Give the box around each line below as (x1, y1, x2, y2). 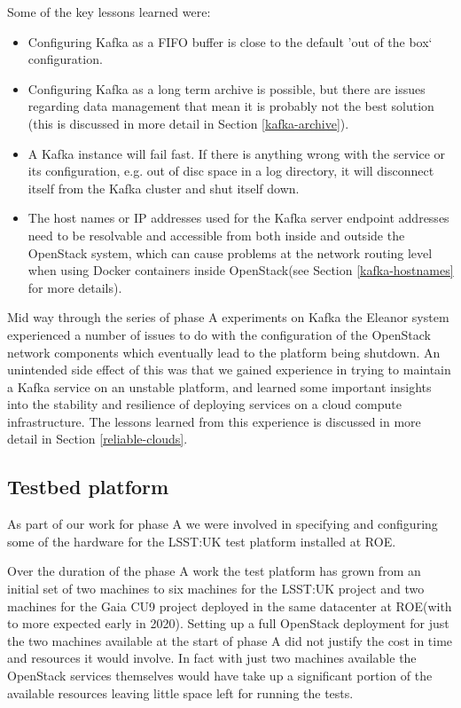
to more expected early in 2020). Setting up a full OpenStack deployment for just (7, 614, 449, 633)
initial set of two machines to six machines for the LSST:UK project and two (7, 579, 425, 598)
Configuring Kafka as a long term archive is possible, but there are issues (27, 79, 426, 98)
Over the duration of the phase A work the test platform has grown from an (7, 562, 421, 580)
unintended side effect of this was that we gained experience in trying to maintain (7, 360, 451, 379)
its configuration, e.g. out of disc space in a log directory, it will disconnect (27, 161, 434, 180)
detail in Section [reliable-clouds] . (7, 429, 188, 448)
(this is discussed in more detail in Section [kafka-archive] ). (27, 114, 349, 132)
